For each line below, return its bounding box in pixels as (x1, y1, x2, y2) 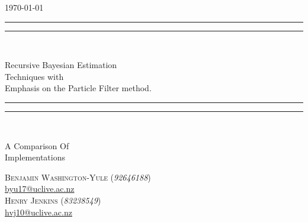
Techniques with (5, 70, 64, 82)
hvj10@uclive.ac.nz (5, 205, 72, 218)
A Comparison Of (5, 139, 69, 152)
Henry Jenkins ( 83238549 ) (5, 194, 101, 206)
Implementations (5, 151, 65, 163)
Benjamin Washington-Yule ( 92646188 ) (5, 170, 151, 183)
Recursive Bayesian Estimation (5, 59, 117, 71)
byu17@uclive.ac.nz (5, 182, 75, 195)
